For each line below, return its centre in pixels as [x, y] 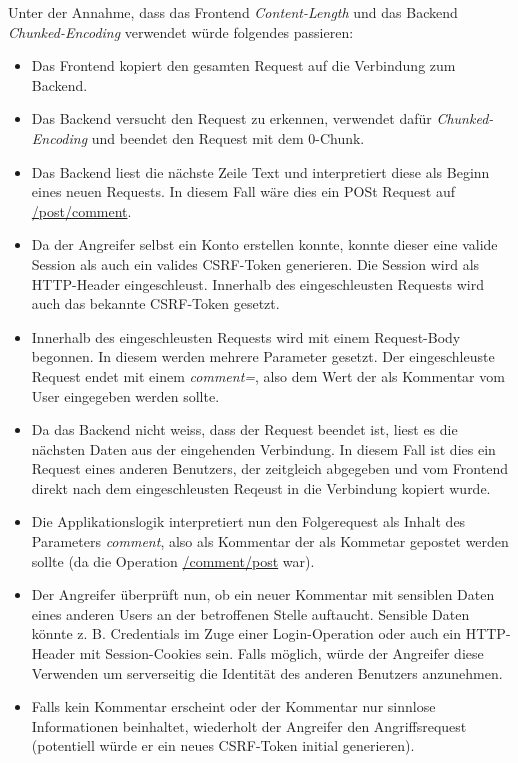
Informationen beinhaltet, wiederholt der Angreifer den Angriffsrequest [249, 725]
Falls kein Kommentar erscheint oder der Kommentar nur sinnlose [233, 706]
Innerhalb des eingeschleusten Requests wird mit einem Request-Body [246, 336]
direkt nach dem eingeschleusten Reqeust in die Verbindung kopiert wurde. [261, 487]
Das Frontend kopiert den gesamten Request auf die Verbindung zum [243, 65]
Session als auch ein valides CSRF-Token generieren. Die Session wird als [255, 263]
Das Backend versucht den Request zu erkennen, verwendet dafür [231, 118]
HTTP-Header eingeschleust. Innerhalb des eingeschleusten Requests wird [257, 283]
